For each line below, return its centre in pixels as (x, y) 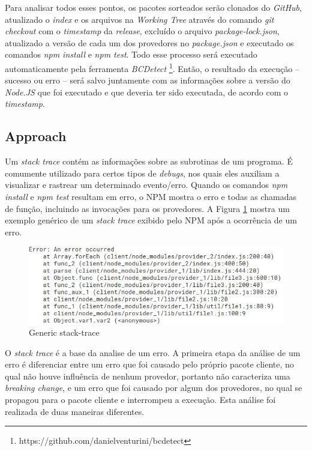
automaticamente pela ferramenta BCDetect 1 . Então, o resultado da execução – (152, 67)
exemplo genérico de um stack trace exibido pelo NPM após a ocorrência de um (151, 220)
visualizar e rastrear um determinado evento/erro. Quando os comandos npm (146, 185)
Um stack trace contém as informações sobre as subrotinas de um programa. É (149, 161)
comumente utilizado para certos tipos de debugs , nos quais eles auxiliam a (142, 173)
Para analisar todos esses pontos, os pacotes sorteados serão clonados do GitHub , (153, 7)
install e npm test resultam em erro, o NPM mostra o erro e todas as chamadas (151, 196)
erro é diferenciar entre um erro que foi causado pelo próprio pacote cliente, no (149, 364)
